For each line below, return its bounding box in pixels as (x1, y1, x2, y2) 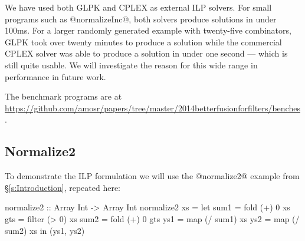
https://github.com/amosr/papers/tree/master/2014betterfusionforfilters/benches (5, 101, 300, 114)
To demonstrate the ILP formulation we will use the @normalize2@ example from (5, 170, 300, 182)
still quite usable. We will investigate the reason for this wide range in (5, 58, 258, 71)
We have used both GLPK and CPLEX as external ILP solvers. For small (5, 1, 272, 13)
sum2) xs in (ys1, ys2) (5, 224, 85, 236)
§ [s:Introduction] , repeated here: (5, 181, 121, 193)
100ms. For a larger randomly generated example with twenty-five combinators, (5, 24, 291, 37)
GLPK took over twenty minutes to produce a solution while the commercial (5, 35, 282, 48)
